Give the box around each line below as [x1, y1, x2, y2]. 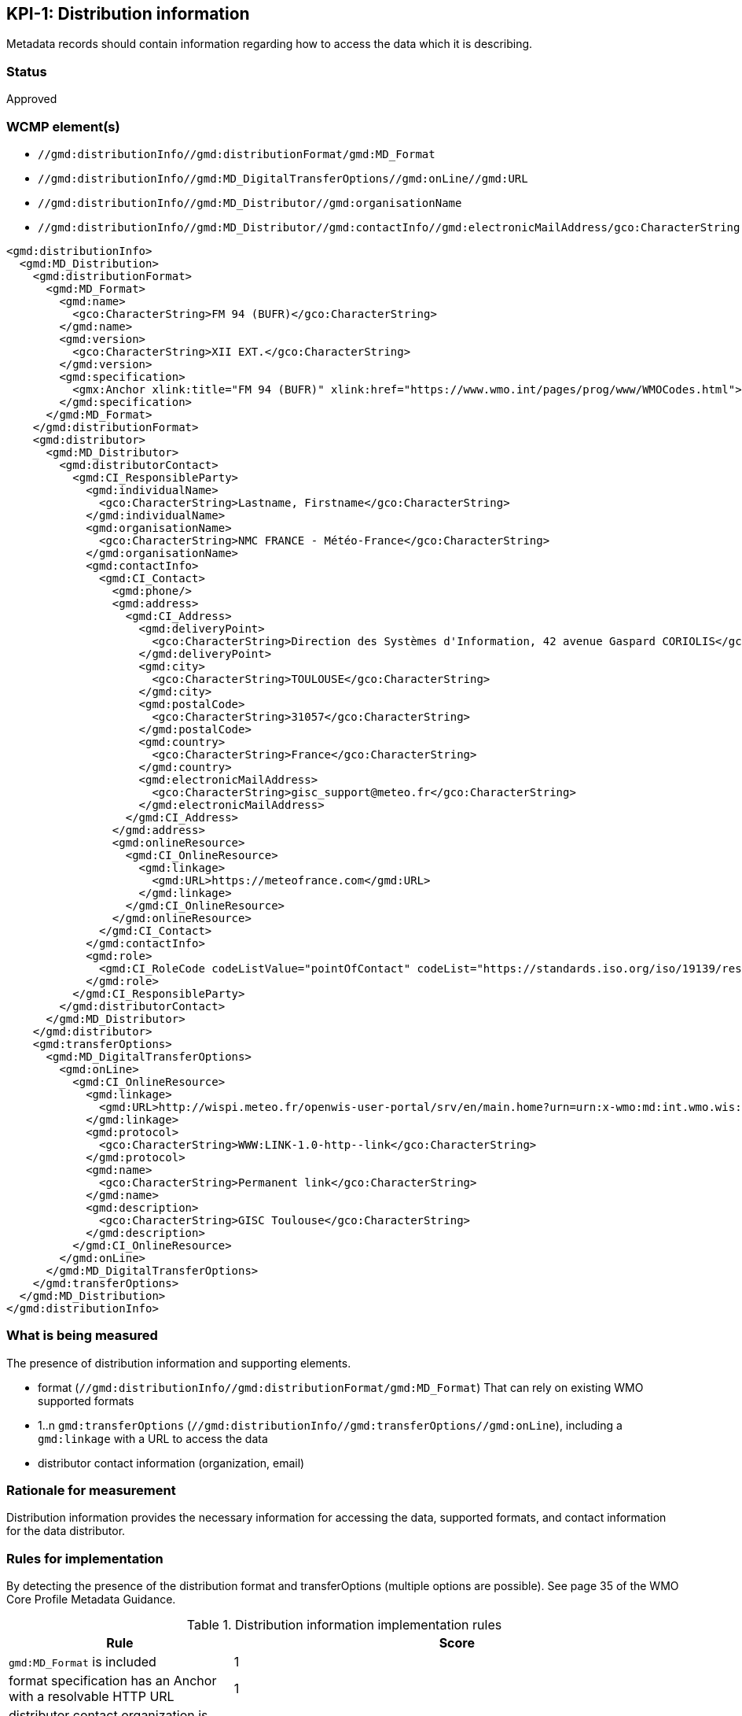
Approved [6, 92, 57, 106]
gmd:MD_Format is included [9, 1654, 156, 1670]
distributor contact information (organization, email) [38, 1456, 305, 1470]
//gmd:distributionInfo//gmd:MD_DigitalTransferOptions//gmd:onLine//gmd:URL [38, 172, 528, 185]
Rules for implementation [6, 1550, 163, 1567]
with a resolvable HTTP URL [9, 1688, 174, 1705]
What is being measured [6, 1327, 158, 1344]
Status [6, 63, 47, 79]
